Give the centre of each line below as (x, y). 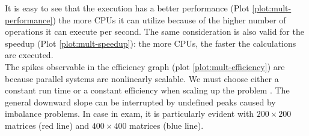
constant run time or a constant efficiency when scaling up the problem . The (147, 90)
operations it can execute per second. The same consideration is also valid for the (154, 31)
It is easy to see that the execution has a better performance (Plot (127, 8)
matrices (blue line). (167, 125)
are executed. (29, 55)
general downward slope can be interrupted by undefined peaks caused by (140, 102)
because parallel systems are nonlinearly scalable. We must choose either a (142, 78)
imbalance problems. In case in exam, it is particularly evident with (130, 114)
